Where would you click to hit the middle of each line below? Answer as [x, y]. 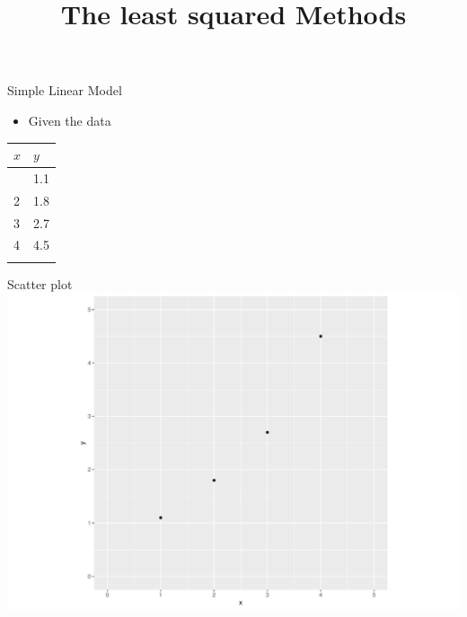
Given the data [70, 120]
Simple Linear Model [65, 90]
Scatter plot [40, 283]
